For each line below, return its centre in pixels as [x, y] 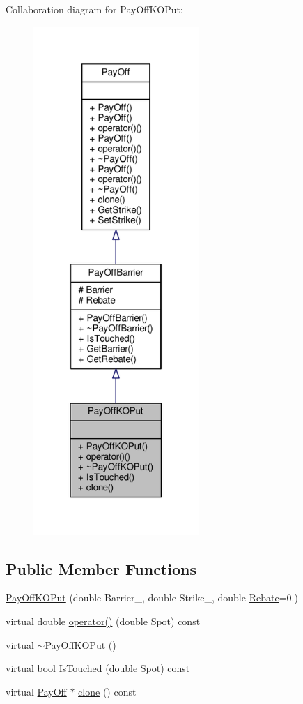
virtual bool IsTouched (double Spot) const [98, 668]
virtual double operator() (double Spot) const [103, 621]
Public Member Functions [101, 568]
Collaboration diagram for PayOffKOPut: [94, 9]
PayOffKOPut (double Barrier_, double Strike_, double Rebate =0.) [152, 598]
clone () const [107, 691]
